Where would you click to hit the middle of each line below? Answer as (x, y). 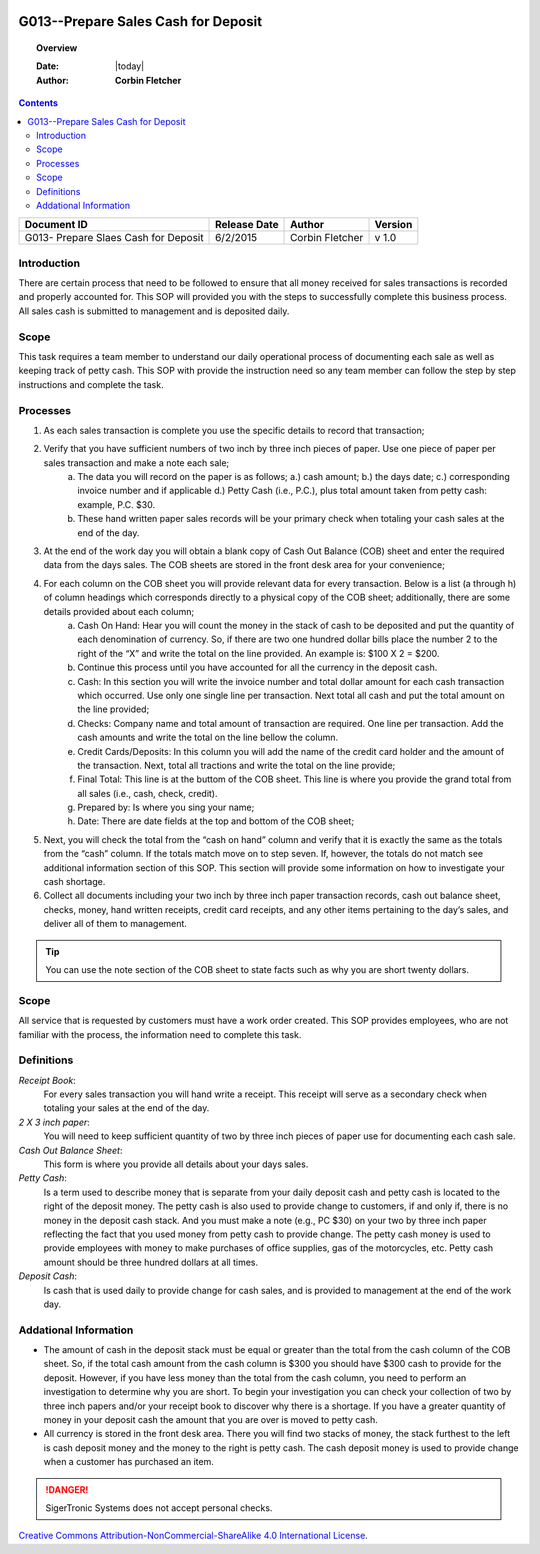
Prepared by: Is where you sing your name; (166, 807)
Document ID (56, 225)
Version (393, 225)
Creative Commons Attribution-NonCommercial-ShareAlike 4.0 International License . (193, 1536)
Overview (57, 48)
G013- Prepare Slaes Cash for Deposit (114, 238)
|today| (130, 66)
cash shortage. (74, 882)
